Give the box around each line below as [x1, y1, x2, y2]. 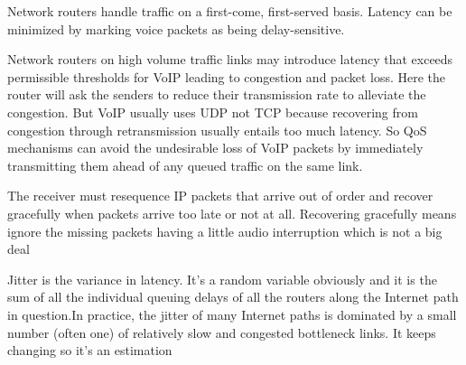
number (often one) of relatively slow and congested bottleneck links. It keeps [7, 323, 436, 342]
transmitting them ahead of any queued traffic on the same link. [7, 155, 363, 174]
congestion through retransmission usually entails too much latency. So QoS [7, 120, 427, 139]
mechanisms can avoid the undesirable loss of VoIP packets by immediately [7, 138, 424, 157]
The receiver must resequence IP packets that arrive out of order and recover [7, 186, 433, 205]
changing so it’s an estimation [7, 341, 172, 360]
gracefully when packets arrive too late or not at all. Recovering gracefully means [7, 203, 457, 222]
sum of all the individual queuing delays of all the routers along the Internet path [7, 287, 459, 306]
